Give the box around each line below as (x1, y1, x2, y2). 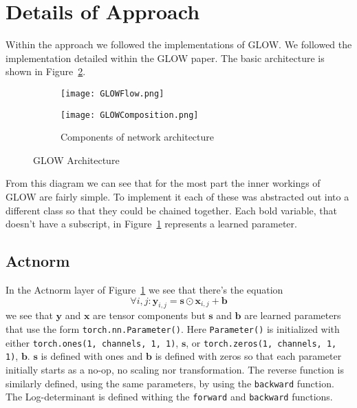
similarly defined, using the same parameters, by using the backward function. (6, 376, 334, 390)
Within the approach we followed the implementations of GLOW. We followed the (6, 37, 352, 52)
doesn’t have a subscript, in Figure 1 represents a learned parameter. (6, 216, 297, 231)
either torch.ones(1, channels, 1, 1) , (6, 335, 179, 349)
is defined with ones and (41, 349, 143, 363)
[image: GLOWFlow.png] (61, 88, 164, 99)
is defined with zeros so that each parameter (155, 349, 342, 363)
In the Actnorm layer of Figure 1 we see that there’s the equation (6, 282, 283, 296)
